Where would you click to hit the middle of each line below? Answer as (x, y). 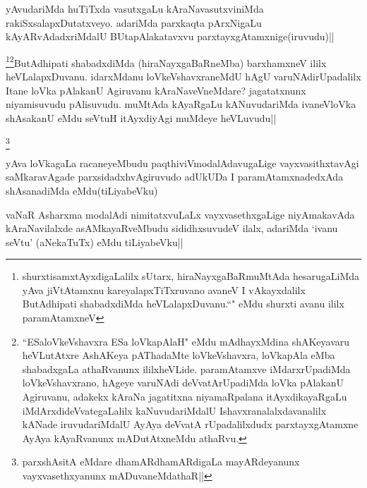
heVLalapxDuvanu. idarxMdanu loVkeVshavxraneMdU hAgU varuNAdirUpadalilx (183, 77)
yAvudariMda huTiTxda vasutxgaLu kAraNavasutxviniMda (135, 8)
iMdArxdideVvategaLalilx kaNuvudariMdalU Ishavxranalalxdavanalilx (174, 410)
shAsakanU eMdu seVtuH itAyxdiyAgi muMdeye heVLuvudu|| (141, 117)
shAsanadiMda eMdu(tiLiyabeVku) (82, 190)
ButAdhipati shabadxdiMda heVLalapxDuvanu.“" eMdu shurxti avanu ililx (183, 304)
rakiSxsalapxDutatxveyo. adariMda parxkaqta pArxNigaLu (134, 22)
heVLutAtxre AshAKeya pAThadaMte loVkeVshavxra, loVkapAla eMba (179, 355)
